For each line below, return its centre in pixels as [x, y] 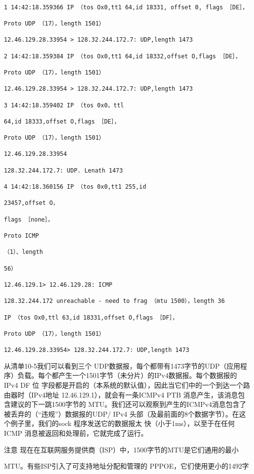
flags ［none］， [29, 219]
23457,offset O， [32, 203]
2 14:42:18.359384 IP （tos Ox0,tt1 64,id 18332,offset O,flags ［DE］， [123, 56]
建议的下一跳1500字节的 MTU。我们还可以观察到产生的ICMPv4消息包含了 [128, 404]
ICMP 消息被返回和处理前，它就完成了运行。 [76, 433]
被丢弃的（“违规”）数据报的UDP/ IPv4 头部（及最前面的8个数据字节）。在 [122, 413]
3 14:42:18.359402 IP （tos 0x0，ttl [64, 105]
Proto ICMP [21, 236]
